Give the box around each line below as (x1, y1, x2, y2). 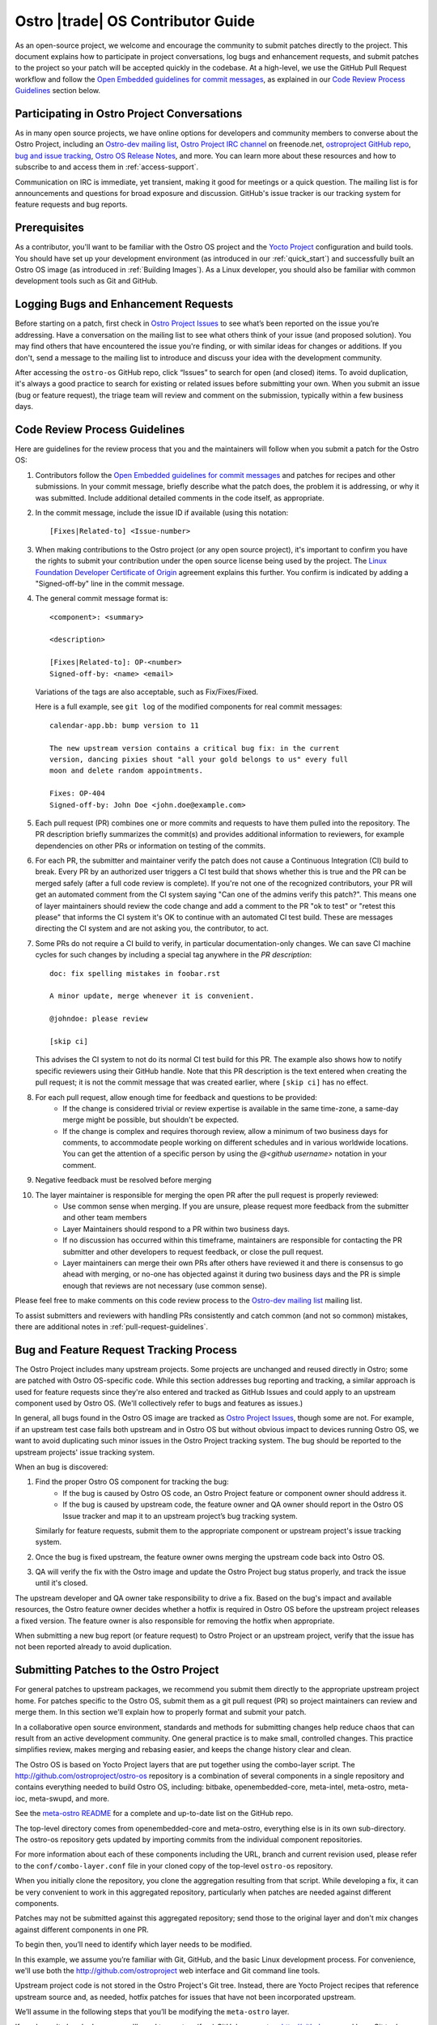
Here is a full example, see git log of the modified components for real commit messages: (35, 701, 343, 712)
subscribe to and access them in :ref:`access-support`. (15, 162, 199, 172)
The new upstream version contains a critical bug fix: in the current (49, 744, 340, 752)
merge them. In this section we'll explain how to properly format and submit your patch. (15, 1707, 307, 1717)
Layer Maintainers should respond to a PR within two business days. (62, 1224, 291, 1234)
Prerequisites (15, 221, 84, 235)
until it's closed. (35, 1578, 88, 1588)
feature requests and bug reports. (15, 199, 128, 210)
